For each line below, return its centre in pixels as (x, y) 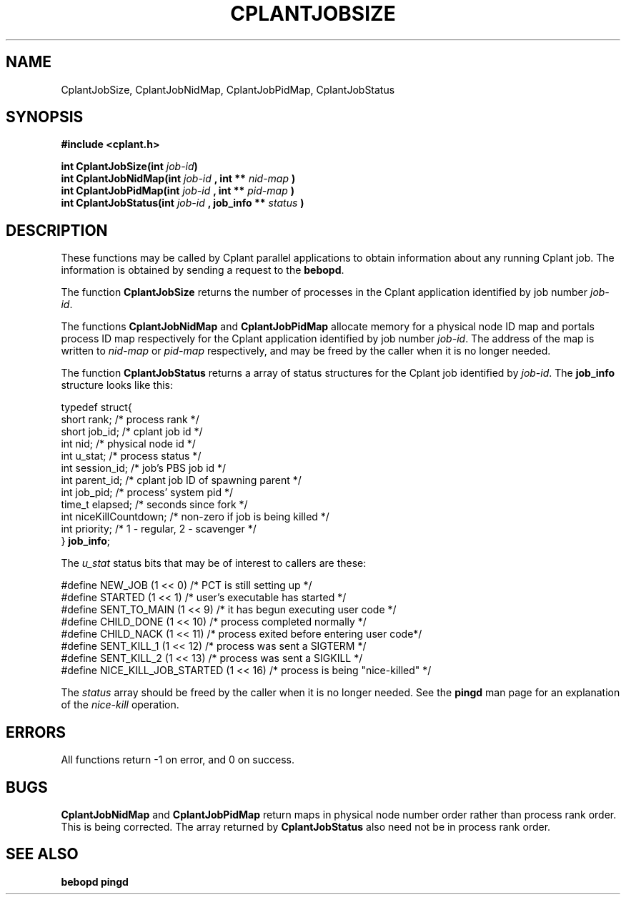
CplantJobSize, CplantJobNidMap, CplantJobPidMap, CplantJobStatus (228, 89)
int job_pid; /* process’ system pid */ (147, 493)
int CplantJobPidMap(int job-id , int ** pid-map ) (178, 191)
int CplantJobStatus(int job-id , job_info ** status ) (183, 203)
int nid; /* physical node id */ (128, 444)
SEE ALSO (42, 854)
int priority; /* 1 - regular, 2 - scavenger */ (159, 529)
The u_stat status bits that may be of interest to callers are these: (214, 563)
